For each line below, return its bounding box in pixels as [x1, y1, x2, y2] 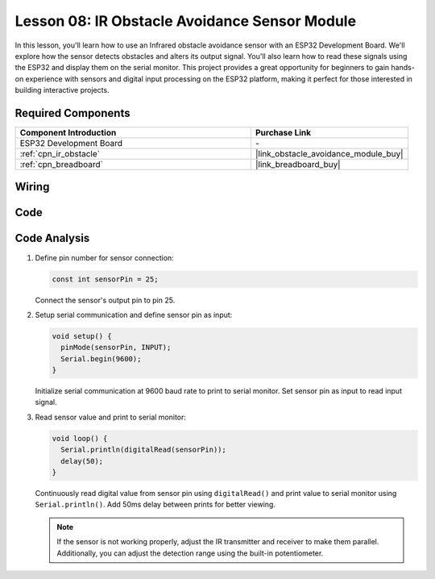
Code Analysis [14, 231, 90, 245]
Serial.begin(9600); [60, 354, 142, 363]
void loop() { [52, 434, 108, 443]
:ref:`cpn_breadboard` [19, 159, 104, 170]
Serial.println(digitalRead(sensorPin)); [60, 445, 227, 455]
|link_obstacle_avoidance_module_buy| [255, 148, 404, 160]
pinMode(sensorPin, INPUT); [60, 343, 172, 352]
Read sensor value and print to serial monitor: [35, 412, 187, 422]
